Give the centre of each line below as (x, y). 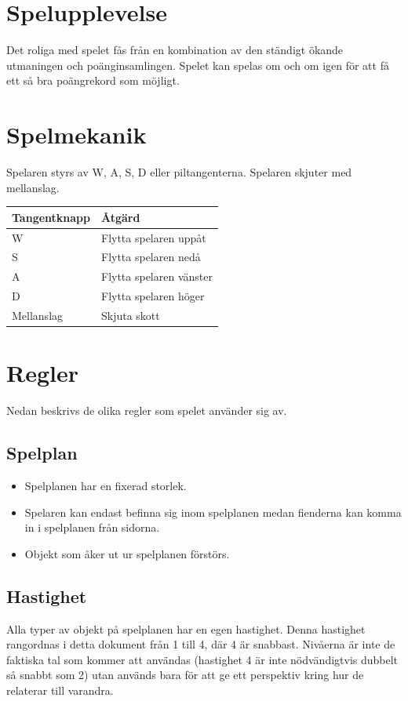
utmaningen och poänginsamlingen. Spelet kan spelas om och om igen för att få (198, 65)
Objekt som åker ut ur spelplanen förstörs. (127, 553)
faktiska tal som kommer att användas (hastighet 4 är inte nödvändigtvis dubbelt (202, 659)
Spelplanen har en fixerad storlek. (106, 485)
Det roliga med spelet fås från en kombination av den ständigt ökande (175, 50)
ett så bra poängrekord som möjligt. (93, 80)
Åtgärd (120, 217)
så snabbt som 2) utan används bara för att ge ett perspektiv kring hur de (185, 675)
